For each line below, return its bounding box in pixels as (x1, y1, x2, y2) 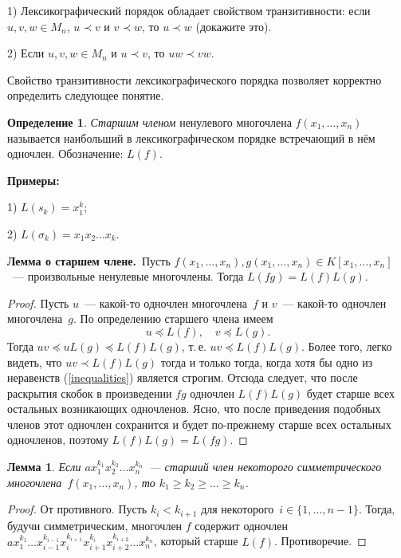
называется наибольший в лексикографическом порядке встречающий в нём (7, 129, 375, 146)
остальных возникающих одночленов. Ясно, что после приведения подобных (7, 400, 381, 417)
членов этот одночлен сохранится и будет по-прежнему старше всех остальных (7, 415, 391, 432)
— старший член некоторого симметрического (149, 458, 382, 475)
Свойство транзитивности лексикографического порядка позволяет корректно (7, 71, 382, 88)
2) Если (7, 45, 45, 61)
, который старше (153, 532, 238, 549)
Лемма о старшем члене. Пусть (7, 252, 171, 269)
